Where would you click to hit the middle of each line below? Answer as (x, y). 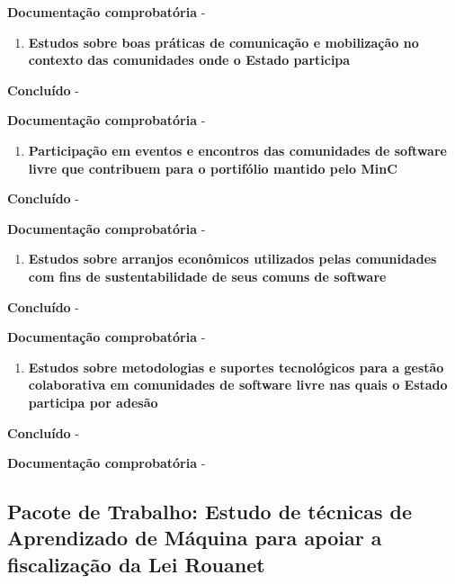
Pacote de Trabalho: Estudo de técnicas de (210, 512)
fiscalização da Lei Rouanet (136, 564)
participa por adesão (93, 402)
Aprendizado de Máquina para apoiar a (195, 538)
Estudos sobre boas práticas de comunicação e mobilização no (223, 42)
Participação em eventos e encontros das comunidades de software (237, 150)
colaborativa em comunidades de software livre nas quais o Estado (238, 385)
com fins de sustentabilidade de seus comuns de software (207, 276)
